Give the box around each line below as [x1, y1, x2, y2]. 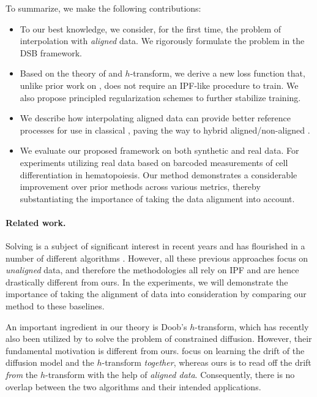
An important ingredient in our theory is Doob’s [6, 320, 187, 333]
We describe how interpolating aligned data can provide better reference [20, 112, 291, 124]
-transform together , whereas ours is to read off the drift [102, 356, 311, 369]
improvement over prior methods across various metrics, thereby [20, 180, 261, 193]
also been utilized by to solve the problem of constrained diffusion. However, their [6, 332, 312, 345]
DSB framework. [20, 46, 83, 59]
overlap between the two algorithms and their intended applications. [6, 380, 261, 393]
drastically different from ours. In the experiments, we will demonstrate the [6, 275, 288, 288]
